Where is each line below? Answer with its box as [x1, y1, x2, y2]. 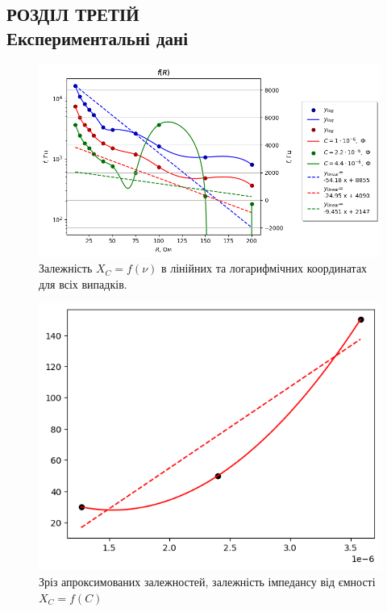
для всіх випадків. [39, 275, 127, 292]
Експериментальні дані [6, 25, 189, 50]
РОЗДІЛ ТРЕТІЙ [6, 2, 139, 27]
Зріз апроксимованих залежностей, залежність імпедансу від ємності [39, 572, 376, 589]
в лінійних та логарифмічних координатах [160, 260, 368, 277]
